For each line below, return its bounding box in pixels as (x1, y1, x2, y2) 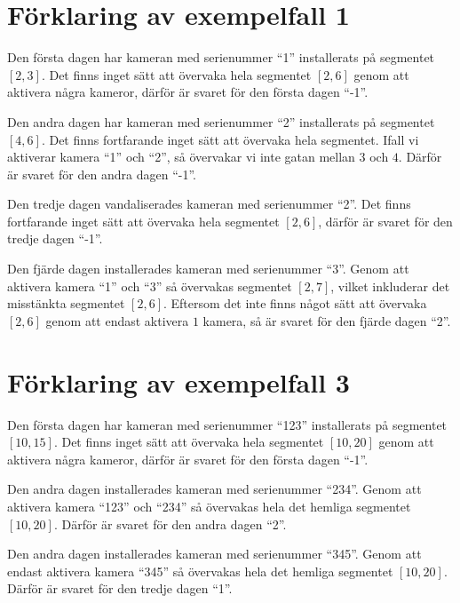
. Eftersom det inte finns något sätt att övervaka (163, 294, 427, 313)
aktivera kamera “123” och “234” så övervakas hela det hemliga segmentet (7, 496, 411, 515)
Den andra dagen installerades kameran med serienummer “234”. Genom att (7, 480, 422, 498)
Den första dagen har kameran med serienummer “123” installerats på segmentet (7, 415, 448, 433)
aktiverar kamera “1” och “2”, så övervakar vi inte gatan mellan (7, 147, 355, 166)
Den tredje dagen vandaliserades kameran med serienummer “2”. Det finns (7, 194, 411, 213)
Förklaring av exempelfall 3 (7, 363, 350, 400)
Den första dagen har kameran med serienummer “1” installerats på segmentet (7, 48, 435, 67)
